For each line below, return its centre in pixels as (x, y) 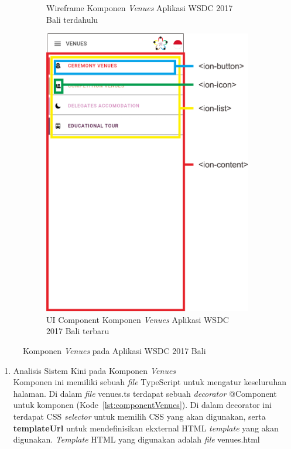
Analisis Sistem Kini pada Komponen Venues (95, 370)
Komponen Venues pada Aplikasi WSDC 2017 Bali (114, 351)
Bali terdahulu (72, 19)
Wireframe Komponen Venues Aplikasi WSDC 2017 (140, 8)
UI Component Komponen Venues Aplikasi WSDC (138, 319)
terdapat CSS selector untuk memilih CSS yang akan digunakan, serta (139, 416)
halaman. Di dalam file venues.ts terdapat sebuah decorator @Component (145, 393)
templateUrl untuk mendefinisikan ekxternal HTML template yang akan (146, 428)
